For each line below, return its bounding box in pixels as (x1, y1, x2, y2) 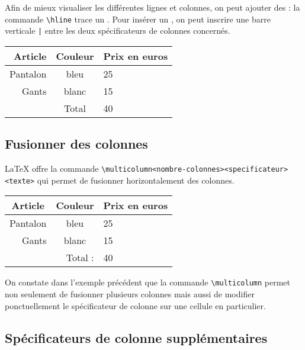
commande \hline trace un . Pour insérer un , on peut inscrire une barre (5, 12, 271, 25)
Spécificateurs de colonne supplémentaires (5, 328, 268, 346)
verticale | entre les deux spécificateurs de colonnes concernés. (5, 24, 230, 37)
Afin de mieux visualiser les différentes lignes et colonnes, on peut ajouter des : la (5, 1, 300, 13)
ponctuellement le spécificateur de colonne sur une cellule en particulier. (5, 299, 266, 312)
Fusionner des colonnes (5, 134, 148, 153)
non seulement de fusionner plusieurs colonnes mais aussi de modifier (5, 288, 255, 300)
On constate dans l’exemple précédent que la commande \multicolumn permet (5, 276, 290, 288)
